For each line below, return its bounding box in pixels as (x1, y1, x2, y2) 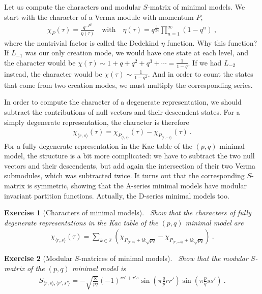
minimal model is (72, 263, 126, 274)
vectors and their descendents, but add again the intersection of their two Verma (4, 160, 255, 171)
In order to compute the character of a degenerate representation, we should (4, 96, 242, 107)
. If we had (188, 57, 222, 68)
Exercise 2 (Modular (4, 253, 73, 264)
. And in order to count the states (148, 68, 253, 79)
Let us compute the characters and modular (4, 2, 141, 12)
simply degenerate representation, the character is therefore (4, 116, 189, 127)
